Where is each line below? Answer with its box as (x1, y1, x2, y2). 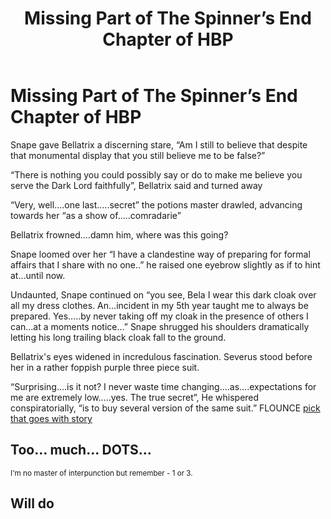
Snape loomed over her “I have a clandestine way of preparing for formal (10, 248, 311, 260)
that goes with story (10, 412, 93, 424)
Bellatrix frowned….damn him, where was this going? (10, 228, 229, 241)
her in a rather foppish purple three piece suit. (10, 361, 200, 373)
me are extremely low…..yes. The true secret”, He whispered (10, 391, 260, 403)
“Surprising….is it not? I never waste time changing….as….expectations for (10, 380, 317, 392)
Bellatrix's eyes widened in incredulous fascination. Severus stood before (10, 350, 313, 362)
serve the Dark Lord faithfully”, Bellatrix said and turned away (10, 179, 263, 191)
